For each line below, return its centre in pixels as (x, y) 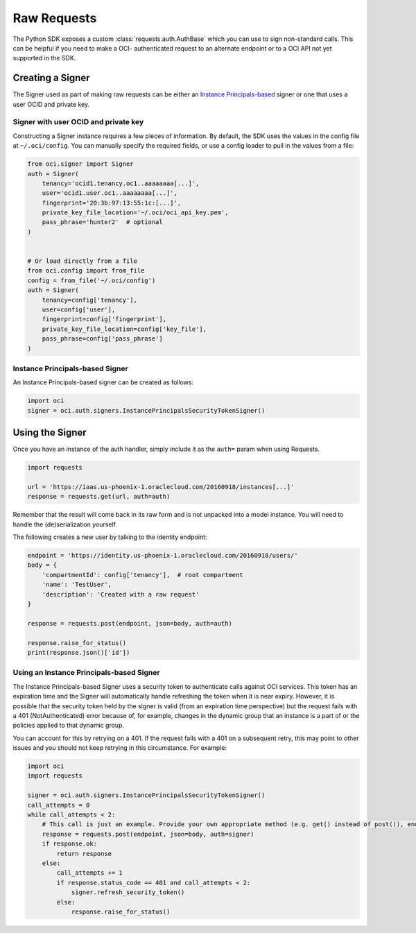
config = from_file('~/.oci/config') (92, 280)
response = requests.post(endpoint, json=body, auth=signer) (148, 834)
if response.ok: (69, 844)
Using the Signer (50, 433)
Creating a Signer (51, 78)
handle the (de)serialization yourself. (65, 524)
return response (84, 854)
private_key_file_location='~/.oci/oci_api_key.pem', (135, 213)
